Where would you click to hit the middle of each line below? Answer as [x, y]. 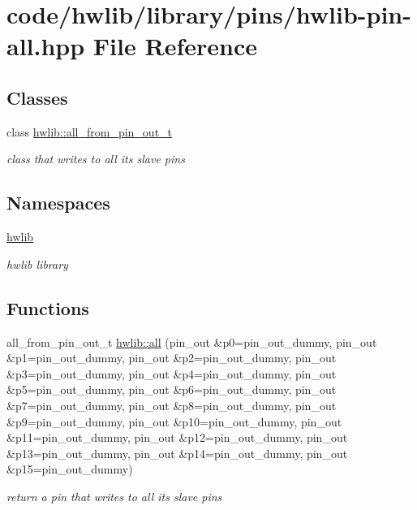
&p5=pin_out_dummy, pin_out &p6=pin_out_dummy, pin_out [172, 389]
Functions [48, 307]
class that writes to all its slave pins [96, 159]
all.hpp [46, 46]
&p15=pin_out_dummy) [70, 469]
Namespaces [58, 203]
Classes [37, 97]
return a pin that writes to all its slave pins [114, 496]
